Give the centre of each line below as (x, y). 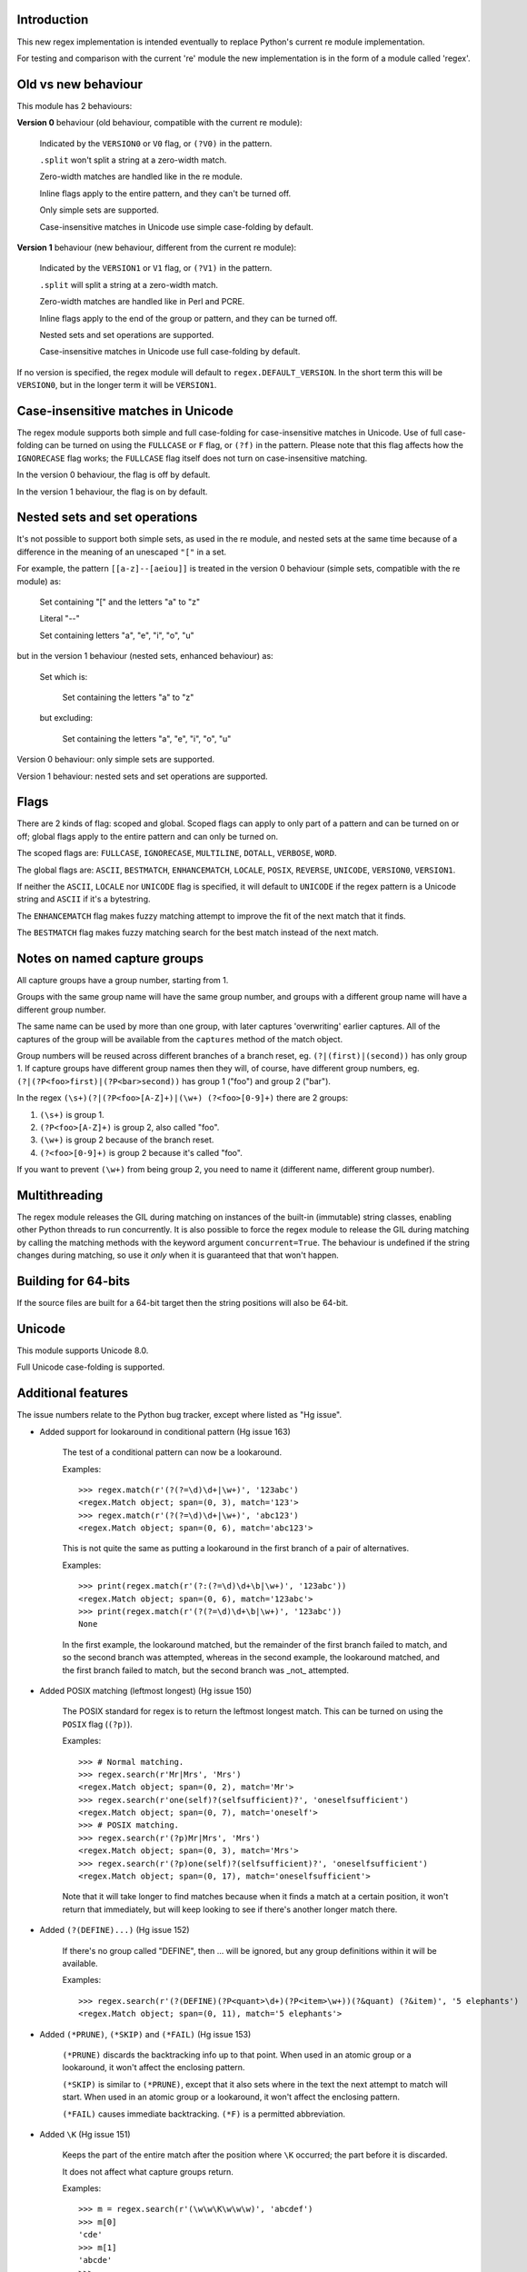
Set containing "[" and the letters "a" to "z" (120, 602)
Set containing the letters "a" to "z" (128, 697)
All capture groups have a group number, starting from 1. (123, 981)
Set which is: (64, 676)
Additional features (73, 1394)
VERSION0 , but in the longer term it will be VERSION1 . (117, 385)
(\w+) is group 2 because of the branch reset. (127, 1140)
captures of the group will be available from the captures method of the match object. (180, 1039)
